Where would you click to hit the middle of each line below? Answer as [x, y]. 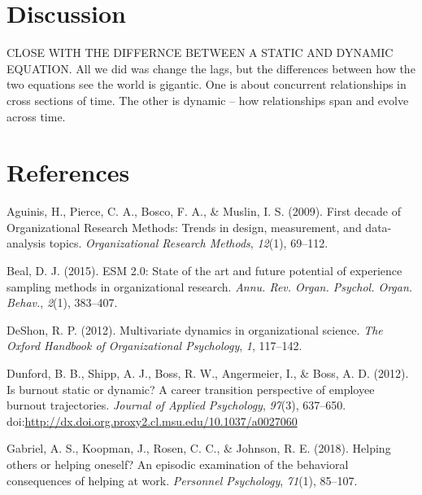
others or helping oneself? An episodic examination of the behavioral [178, 464]
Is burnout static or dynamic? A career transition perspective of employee [191, 389]
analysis [26, 243]
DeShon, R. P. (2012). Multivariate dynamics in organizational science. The [195, 329]
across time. [36, 116]
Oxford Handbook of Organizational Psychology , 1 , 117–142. [154, 346]
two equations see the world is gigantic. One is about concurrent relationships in [207, 84]
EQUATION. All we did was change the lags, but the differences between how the [211, 68]
